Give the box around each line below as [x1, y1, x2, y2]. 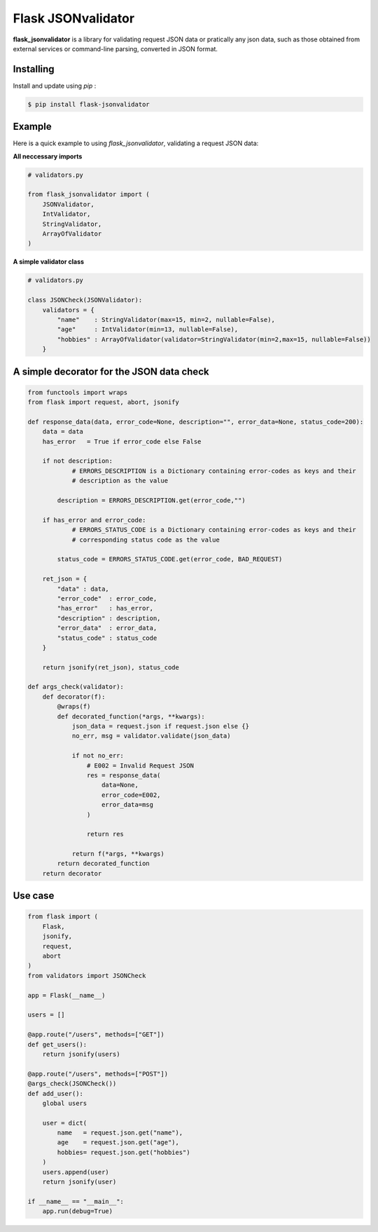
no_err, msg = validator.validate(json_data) [71, 732, 231, 740]
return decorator [42, 869, 102, 877]
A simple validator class [13, 257, 84, 266]
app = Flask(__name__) [27, 991, 106, 999]
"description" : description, [57, 614, 161, 622]
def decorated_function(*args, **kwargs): [57, 712, 206, 721]
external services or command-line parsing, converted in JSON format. [13, 44, 218, 53]
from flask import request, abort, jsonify [27, 399, 180, 406]
